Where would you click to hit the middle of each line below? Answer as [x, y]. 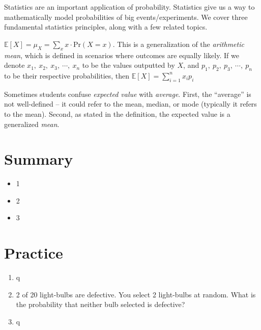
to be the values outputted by [128, 65]
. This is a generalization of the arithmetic [178, 44]
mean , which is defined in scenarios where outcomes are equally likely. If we [122, 55]
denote [14, 65]
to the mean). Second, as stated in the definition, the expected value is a [117, 113]
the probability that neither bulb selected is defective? [100, 304]
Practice [34, 253]
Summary [39, 159]
